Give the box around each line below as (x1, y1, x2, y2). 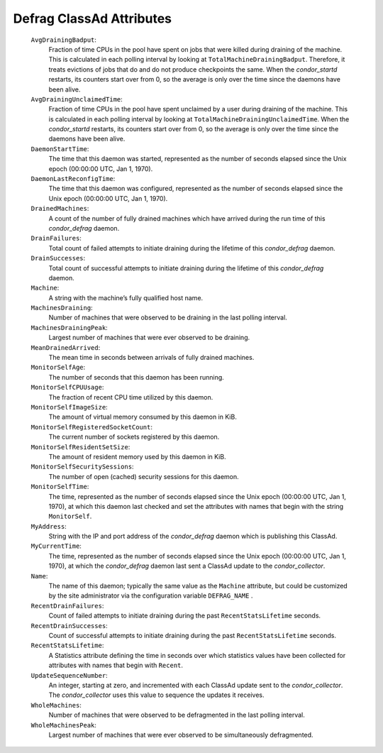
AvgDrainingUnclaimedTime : (30, 94, 123, 103)
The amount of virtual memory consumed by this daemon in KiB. (48, 412, 237, 422)
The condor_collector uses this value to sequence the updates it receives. (48, 691, 265, 699)
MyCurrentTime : (30, 542, 82, 550)
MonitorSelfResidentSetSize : (30, 442, 131, 451)
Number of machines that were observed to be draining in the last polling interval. (48, 313, 287, 322)
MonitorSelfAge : (30, 363, 86, 372)
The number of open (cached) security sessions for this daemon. (48, 472, 239, 480)
